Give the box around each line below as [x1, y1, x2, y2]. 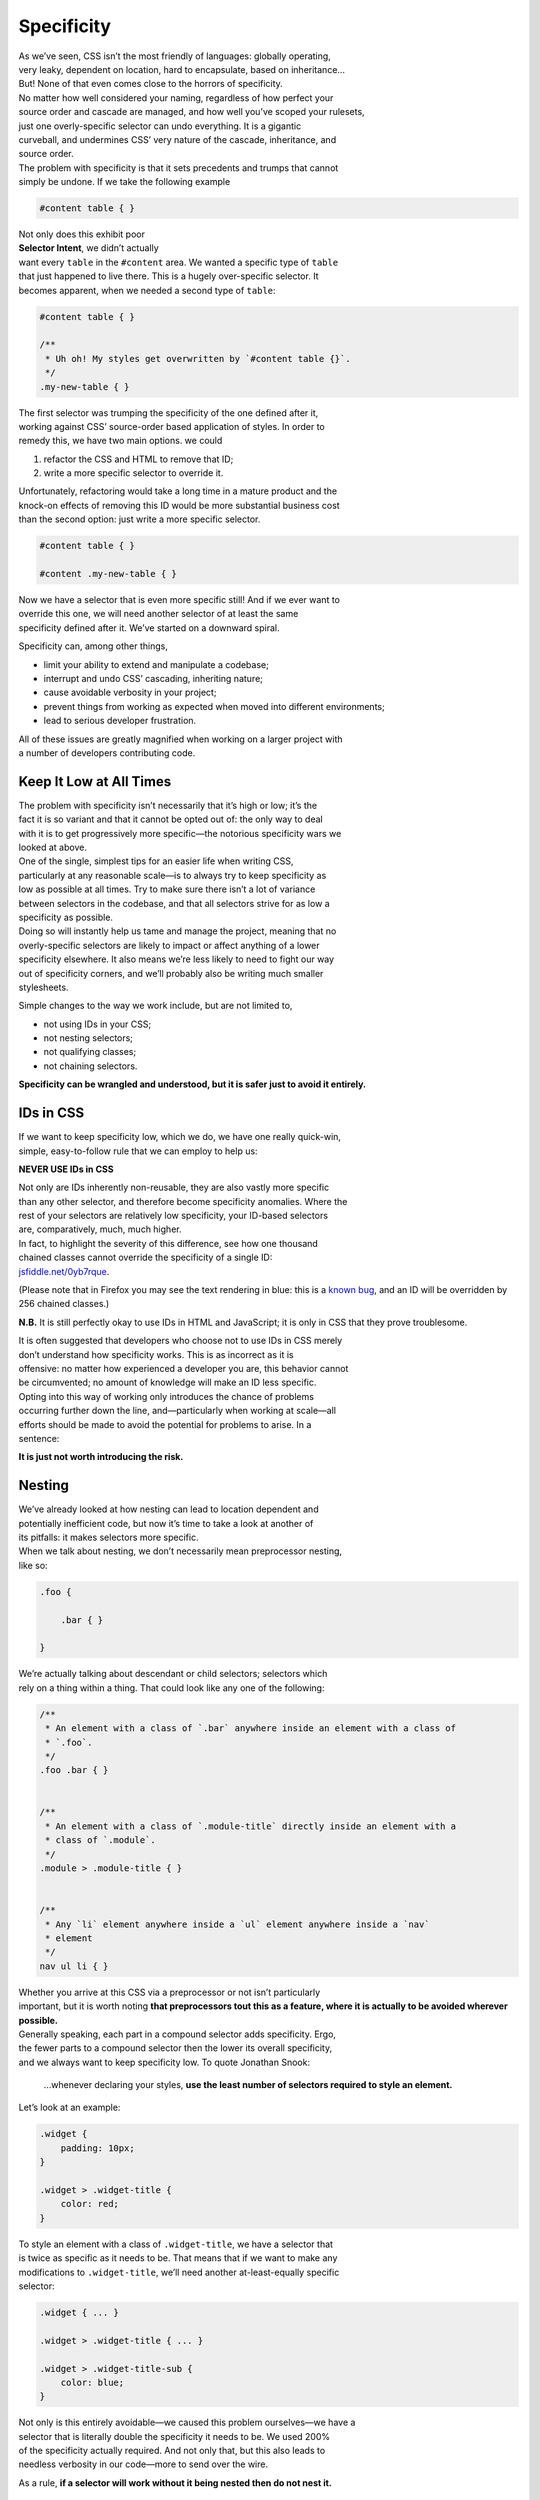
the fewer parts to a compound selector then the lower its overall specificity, [18, 2042, 333, 2054]
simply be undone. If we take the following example [18, 176, 231, 188]
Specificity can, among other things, [18, 640, 169, 652]
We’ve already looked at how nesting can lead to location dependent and [18, 1503, 319, 1515]
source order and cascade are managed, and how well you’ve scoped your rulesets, [18, 106, 365, 118]
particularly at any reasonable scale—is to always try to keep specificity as [18, 869, 327, 881]
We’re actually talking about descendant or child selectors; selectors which [18, 1668, 328, 1680]
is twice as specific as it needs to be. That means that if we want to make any [18, 2252, 338, 2264]
